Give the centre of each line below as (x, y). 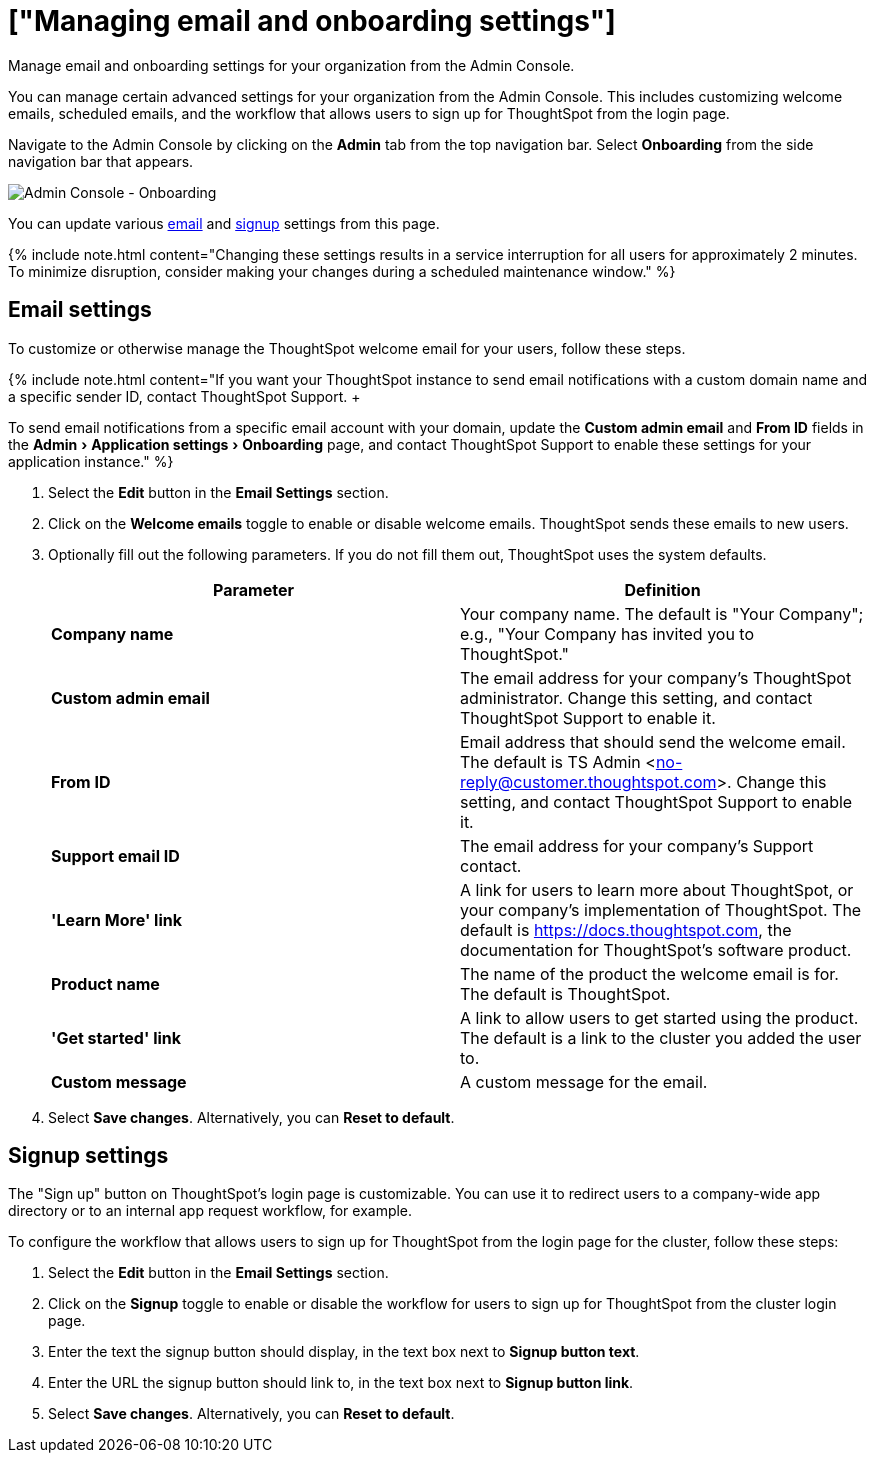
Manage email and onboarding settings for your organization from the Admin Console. (291, 65)
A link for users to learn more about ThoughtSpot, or (657, 889)
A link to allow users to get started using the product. (659, 1017)
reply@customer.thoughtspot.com (588, 781)
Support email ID (115, 855)
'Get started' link (116, 1037)
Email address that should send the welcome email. (653, 741)
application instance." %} (91, 461)
